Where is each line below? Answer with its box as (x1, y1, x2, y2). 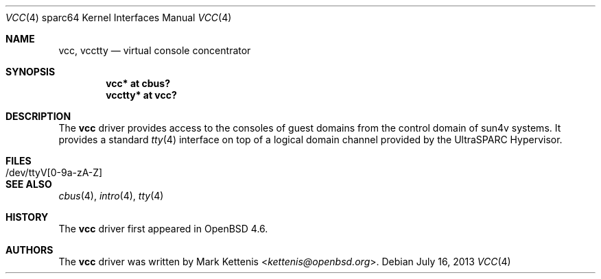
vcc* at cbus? (106, 77, 170, 89)
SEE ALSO (5, 178, 52, 190)
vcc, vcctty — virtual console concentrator (58, 45, 251, 56)
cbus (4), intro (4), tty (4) (58, 190, 164, 202)
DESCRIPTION (5, 110, 71, 122)
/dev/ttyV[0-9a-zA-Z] (5, 167, 103, 178)
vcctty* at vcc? (106, 89, 177, 101)
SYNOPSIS (5, 66, 56, 77)
